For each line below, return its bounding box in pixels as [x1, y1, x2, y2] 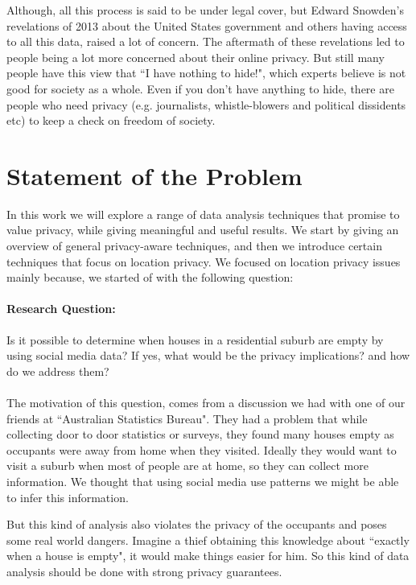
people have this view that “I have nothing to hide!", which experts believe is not [6, 64, 406, 81]
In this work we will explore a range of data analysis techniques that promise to [6, 205, 400, 222]
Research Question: [6, 300, 116, 317]
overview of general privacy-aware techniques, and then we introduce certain [6, 237, 382, 254]
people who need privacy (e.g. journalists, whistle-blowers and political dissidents [6, 96, 406, 113]
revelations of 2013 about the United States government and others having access [6, 17, 407, 34]
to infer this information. [6, 488, 129, 505]
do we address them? [6, 362, 109, 379]
